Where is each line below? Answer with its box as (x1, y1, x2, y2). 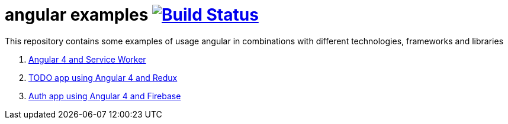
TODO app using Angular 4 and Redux (28, 72, 178, 83)
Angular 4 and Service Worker (28, 54, 146, 64)
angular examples (5, 5, 149, 25)
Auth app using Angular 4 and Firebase (28, 90, 181, 101)
